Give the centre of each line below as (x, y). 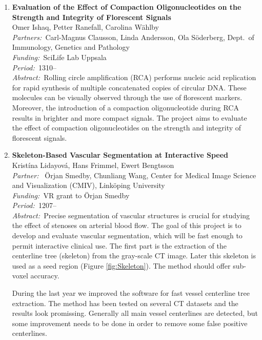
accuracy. (45, 276)
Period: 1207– (34, 205)
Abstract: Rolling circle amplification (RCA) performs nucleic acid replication (134, 77)
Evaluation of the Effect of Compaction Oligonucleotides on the (127, 7)
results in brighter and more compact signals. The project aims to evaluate (129, 117)
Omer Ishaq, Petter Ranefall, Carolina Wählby (85, 27)
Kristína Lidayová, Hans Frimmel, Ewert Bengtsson (93, 165)
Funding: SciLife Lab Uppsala (59, 57)
